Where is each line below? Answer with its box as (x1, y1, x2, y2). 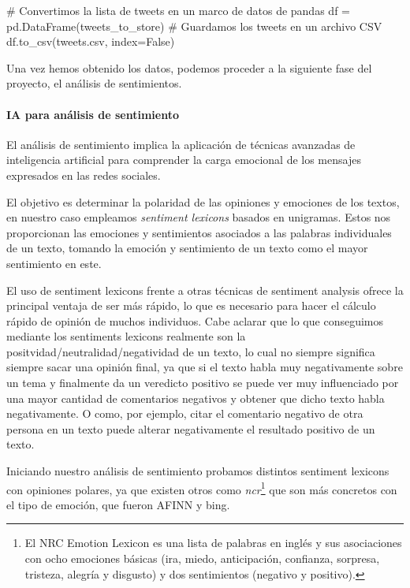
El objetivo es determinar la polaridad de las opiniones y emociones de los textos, (6, 193, 400, 210)
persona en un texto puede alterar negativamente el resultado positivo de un (6, 420, 375, 437)
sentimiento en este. (6, 255, 102, 271)
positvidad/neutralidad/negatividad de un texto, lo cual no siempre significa (6, 343, 375, 359)
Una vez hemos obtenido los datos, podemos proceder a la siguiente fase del (6, 59, 372, 76)
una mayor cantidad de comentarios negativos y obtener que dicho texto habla (6, 389, 385, 406)
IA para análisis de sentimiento (6, 106, 180, 122)
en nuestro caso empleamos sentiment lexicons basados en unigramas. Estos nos (6, 209, 391, 225)
